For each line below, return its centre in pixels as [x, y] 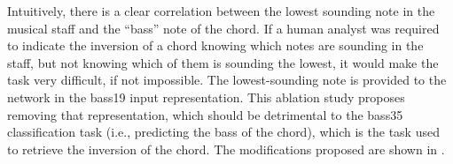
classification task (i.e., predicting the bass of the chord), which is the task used [223, 132]
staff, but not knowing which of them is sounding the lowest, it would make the [223, 62]
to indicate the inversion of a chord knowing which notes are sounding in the [215, 45]
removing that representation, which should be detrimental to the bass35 [205, 114]
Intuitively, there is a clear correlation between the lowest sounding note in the [221, 11]
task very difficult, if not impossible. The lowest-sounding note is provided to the [227, 80]
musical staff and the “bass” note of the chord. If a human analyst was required [223, 28]
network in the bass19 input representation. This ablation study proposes [206, 97]
